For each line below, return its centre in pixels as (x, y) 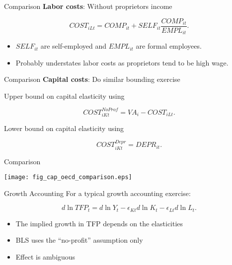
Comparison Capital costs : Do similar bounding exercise (92, 79)
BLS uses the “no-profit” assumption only (79, 240)
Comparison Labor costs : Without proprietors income (88, 6)
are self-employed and (74, 46)
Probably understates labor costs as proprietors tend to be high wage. (122, 62)
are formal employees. (169, 46)
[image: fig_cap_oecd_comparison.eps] (68, 177)
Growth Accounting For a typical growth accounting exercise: (97, 193)
